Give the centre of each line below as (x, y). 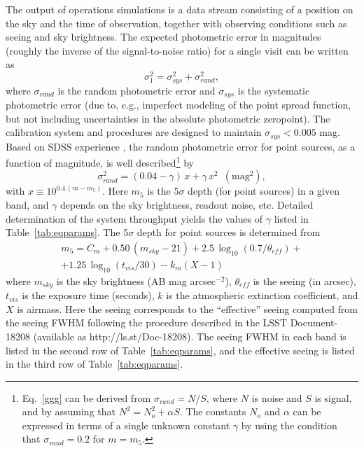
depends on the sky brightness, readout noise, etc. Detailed (187, 205)
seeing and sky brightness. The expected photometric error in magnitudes (163, 37)
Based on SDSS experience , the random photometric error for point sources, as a (181, 146)
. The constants (213, 411)
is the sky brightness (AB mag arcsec (136, 280)
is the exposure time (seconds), (88, 295)
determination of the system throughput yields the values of (134, 218)
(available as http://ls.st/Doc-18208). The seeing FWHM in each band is (190, 336)
